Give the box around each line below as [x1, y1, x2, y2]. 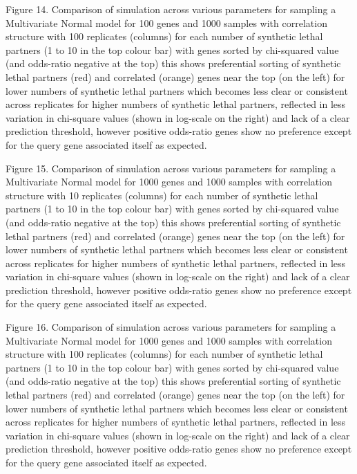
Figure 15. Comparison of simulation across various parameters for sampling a [6, 161, 336, 175]
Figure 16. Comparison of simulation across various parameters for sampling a [6, 320, 336, 334]
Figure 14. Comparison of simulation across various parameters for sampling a [6, 2, 336, 16]
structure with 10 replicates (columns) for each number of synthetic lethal [6, 188, 318, 202]
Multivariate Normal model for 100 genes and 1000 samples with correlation [6, 15, 327, 30]
